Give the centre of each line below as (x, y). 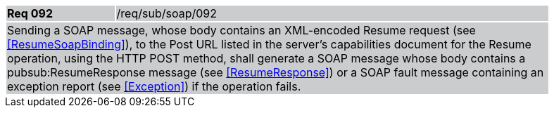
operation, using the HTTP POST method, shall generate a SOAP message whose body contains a (266, 58)
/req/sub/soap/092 (166, 13)
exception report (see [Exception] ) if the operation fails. (154, 86)
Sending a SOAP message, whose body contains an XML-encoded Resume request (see (241, 30)
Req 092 (30, 13)
